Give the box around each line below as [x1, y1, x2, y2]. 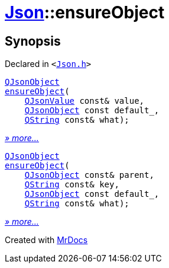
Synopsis [5, 33, 61, 49]
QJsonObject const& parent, [24, 170, 154, 180]
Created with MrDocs [5, 235, 88, 245]
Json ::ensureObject [5, 2, 165, 23]
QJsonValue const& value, [24, 96, 145, 106]
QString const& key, [24, 180, 119, 190]
